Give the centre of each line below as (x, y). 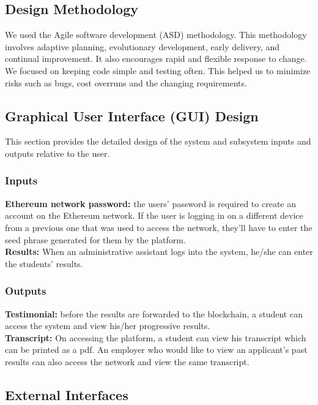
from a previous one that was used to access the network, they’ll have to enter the (159, 227)
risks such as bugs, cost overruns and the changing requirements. (126, 82)
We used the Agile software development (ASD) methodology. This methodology (156, 35)
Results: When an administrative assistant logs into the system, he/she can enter (159, 252)
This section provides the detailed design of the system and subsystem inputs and (158, 141)
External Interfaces (67, 394)
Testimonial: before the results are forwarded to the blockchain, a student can (154, 313)
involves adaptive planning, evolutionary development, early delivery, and (142, 46)
